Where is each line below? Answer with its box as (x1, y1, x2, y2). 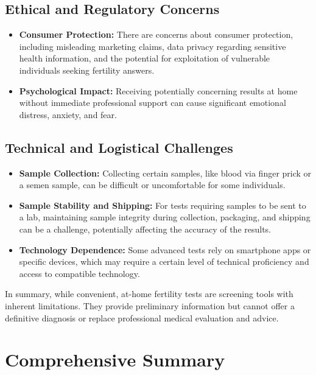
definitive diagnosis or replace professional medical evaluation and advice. (5, 311, 279, 324)
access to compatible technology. (19, 267, 140, 279)
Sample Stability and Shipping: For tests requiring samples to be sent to (19, 198, 306, 211)
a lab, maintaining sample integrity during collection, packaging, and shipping (19, 211, 311, 223)
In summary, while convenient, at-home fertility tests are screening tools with (5, 287, 293, 300)
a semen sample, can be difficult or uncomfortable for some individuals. (19, 178, 286, 191)
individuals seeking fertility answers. (19, 63, 155, 76)
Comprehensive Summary (5, 347, 225, 372)
